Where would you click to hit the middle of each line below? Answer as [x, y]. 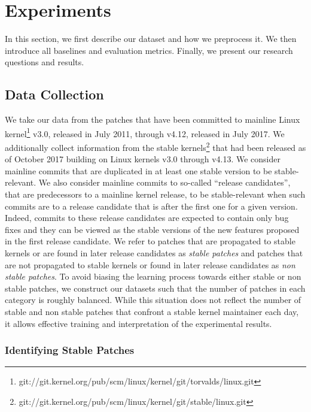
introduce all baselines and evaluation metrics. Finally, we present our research [149, 50]
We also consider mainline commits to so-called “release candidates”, [164, 182]
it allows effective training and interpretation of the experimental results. [138, 323]
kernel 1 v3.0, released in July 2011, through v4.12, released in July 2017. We [145, 132]
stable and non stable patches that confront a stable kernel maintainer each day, [152, 311]
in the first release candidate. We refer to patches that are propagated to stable [150, 241]
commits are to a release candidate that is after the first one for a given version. [151, 206]
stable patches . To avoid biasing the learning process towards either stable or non [153, 276]
